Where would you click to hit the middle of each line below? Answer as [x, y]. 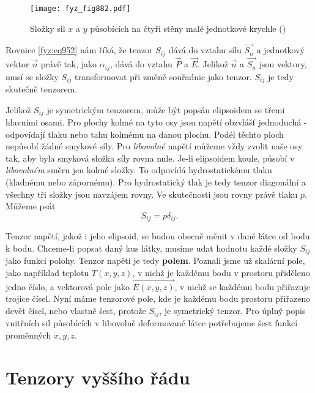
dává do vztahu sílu [205, 50]
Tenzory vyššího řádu [98, 377]
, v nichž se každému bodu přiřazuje [242, 286]
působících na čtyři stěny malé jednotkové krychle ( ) [188, 28]
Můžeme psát [31, 206]
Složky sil [48, 28]
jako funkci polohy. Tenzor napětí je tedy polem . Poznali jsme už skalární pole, [155, 260]
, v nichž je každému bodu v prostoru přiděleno [221, 272]
